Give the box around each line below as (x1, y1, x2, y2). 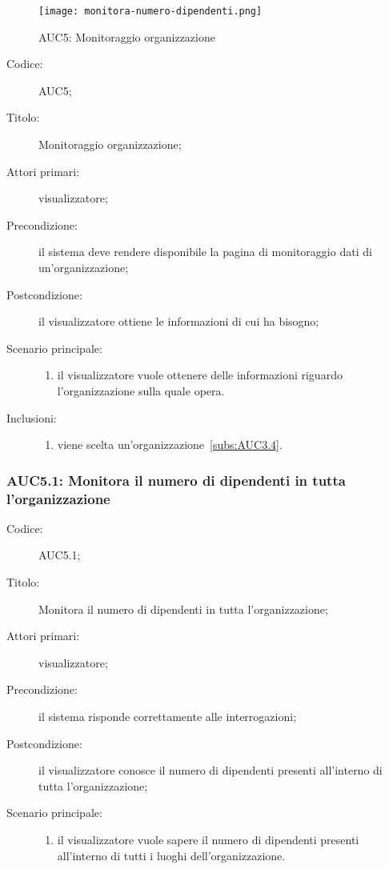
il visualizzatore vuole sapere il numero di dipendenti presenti (57, 831, 359, 848)
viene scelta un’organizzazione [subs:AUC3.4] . (57, 436, 283, 453)
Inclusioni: (6, 409, 57, 426)
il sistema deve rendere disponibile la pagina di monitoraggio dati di (38, 243, 372, 260)
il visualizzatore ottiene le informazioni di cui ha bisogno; (38, 313, 319, 330)
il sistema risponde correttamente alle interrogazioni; (38, 708, 297, 725)
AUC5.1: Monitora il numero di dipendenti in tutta (6, 470, 346, 490)
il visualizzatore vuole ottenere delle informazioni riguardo (57, 366, 343, 383)
